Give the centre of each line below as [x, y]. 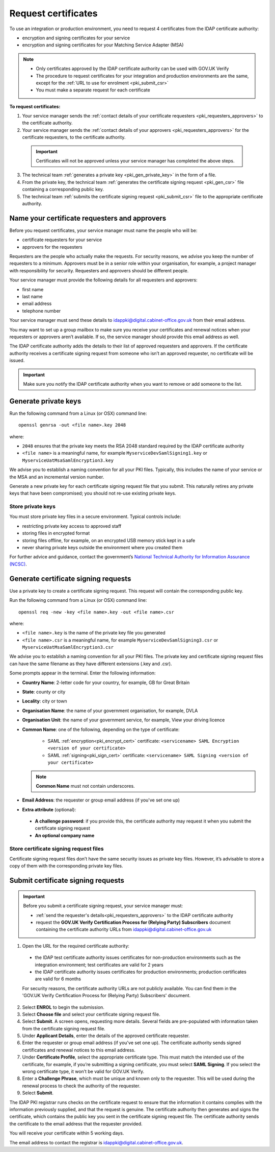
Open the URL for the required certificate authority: [76, 946]
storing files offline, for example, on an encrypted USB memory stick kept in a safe [109, 540]
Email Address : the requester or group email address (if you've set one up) [101, 800]
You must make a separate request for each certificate [93, 90]
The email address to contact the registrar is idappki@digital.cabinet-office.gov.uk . [96, 1142]
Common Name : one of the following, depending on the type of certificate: [101, 729]
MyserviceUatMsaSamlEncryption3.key [68, 460]
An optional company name [65, 835]
